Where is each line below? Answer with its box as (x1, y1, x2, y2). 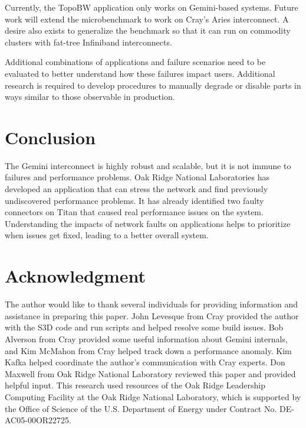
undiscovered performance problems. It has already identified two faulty (5, 194, 264, 206)
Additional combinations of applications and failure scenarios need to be (5, 56, 266, 68)
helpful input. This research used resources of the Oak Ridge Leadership (5, 379, 266, 391)
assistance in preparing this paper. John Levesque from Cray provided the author (5, 309, 299, 322)
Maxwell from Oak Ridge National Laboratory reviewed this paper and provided (5, 367, 296, 380)
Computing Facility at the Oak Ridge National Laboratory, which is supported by (5, 390, 301, 403)
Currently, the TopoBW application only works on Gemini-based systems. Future (5, 1, 298, 13)
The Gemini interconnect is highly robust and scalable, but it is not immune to (5, 159, 291, 171)
